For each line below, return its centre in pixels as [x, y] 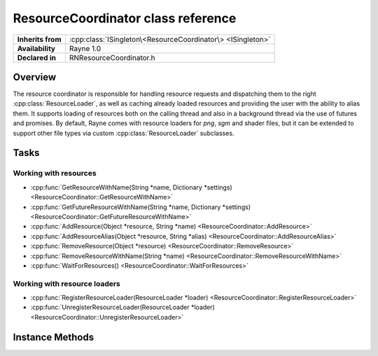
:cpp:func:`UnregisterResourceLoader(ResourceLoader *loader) [122, 307]
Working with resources [55, 173]
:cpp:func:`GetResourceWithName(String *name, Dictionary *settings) [131, 187]
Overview [35, 77]
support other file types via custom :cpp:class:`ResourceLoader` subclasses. [124, 133]
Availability [36, 48]
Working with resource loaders [66, 283]
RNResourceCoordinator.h [112, 57]
